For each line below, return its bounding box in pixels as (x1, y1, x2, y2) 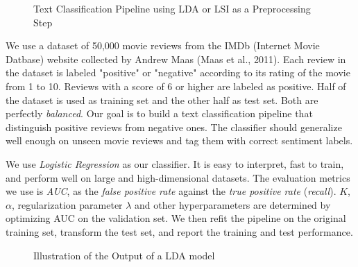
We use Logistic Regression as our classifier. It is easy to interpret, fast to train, (6, 156, 344, 171)
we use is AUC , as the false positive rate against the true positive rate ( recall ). (6, 184, 336, 198)
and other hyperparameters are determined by (135, 197, 331, 212)
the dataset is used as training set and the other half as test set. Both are (6, 92, 318, 107)
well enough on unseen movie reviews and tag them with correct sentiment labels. (6, 133, 353, 148)
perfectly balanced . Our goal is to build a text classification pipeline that (6, 106, 313, 121)
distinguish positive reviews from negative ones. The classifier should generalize (6, 119, 342, 134)
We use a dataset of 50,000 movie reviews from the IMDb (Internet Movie (6, 38, 320, 53)
